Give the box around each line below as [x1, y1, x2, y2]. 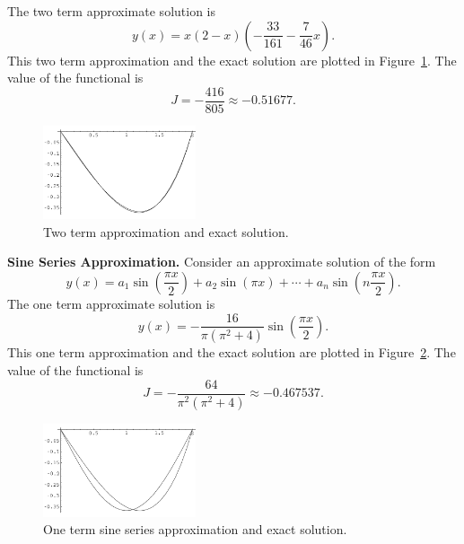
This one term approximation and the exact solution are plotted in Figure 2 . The [7, 343, 456, 362]
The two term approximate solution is [7, 2, 215, 20]
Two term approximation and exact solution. [43, 222, 289, 241]
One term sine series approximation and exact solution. [43, 520, 347, 539]
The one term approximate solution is [7, 294, 215, 312]
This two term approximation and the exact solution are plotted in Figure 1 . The [7, 50, 457, 69]
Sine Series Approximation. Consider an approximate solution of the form [7, 252, 436, 271]
